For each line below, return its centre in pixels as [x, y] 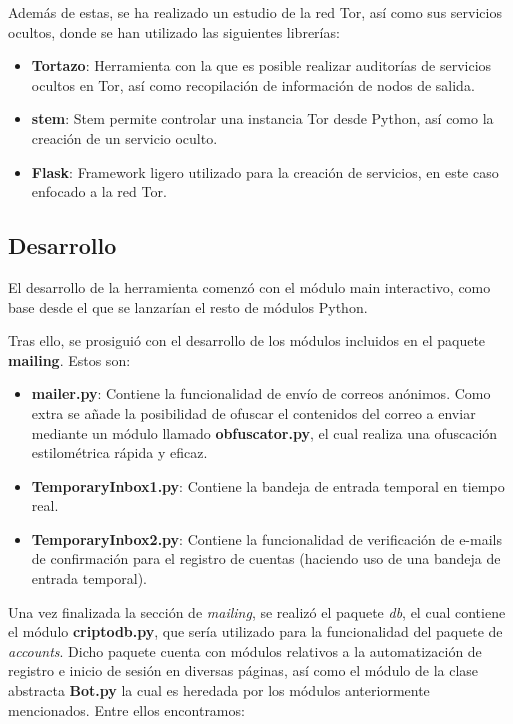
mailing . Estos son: [69, 359]
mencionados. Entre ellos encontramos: [126, 709]
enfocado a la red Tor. [99, 191]
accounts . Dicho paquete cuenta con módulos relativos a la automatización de [245, 650]
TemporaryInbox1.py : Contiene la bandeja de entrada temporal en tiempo [268, 485]
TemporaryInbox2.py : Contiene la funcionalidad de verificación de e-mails [266, 538]
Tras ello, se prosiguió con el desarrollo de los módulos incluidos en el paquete [247, 340]
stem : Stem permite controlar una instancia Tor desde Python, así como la [262, 118]
